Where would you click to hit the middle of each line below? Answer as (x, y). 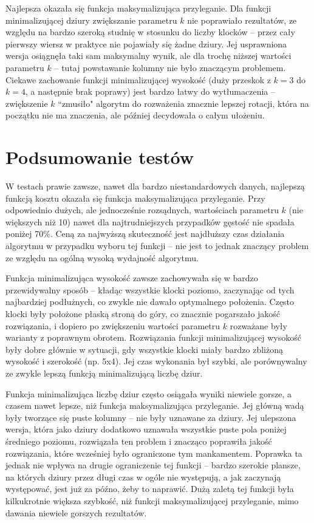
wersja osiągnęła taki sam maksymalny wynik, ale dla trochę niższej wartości (148, 56)
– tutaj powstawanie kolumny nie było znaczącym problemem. (170, 67)
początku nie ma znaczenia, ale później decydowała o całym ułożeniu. (135, 115)
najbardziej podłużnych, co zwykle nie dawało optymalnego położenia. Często (150, 302)
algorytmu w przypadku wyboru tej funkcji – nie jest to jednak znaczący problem (157, 246)
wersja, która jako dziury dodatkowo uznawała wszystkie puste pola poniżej (146, 429)
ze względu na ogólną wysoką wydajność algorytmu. (102, 257)
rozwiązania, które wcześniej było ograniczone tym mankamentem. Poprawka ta (154, 453)
